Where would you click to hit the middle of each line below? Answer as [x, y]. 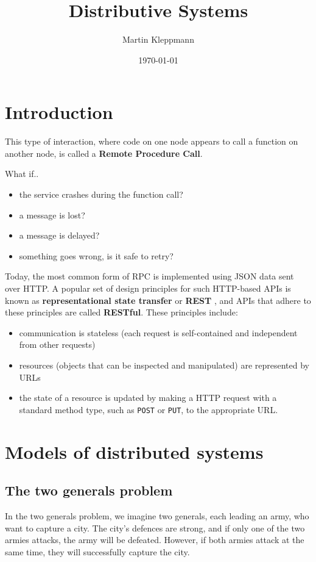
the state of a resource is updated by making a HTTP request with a [148, 398]
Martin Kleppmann [158, 39]
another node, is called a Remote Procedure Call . [104, 153]
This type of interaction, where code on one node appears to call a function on [152, 141]
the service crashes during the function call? [101, 194]
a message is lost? [52, 214]
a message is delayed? [59, 235]
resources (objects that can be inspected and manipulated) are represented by [164, 365]
